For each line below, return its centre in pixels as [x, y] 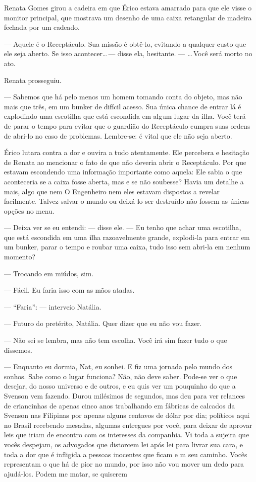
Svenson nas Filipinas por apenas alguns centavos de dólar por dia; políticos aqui [127, 415]
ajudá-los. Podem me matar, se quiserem [66, 473]
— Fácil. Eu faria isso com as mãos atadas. [69, 290]
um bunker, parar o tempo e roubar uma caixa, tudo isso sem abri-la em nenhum [127, 247]
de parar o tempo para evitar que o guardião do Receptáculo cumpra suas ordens [127, 125]
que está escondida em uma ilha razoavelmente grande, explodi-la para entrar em [127, 237]
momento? [20, 257]
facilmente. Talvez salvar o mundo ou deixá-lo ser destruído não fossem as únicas [127, 201]
